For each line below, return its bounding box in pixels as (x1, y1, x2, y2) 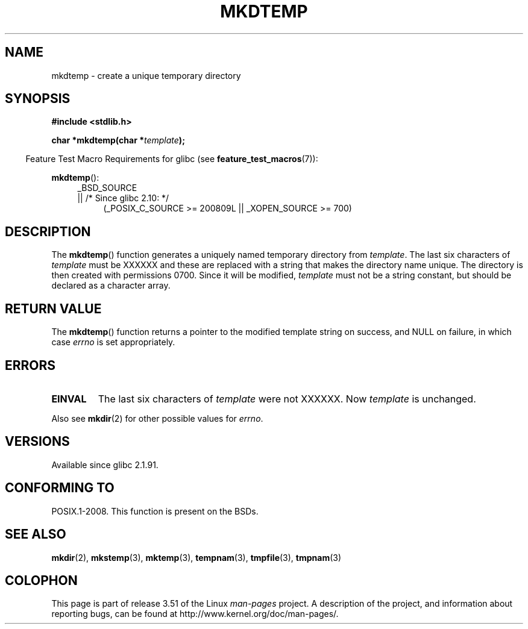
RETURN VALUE (5, 301, 102, 316)
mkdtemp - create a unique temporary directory (51, 70, 241, 81)
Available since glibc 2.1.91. (51, 459, 159, 470)
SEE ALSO (5, 527, 66, 542)
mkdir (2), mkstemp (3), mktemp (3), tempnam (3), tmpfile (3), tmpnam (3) (51, 552, 342, 563)
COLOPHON (5, 572, 78, 588)
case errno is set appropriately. (51, 337, 175, 348)
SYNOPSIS (5, 91, 71, 107)
